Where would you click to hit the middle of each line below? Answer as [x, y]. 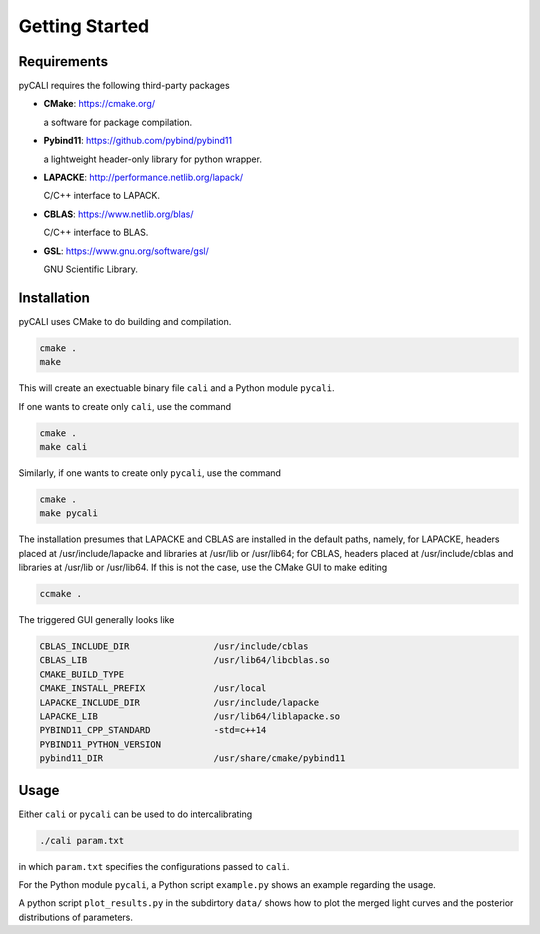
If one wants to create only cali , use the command [125, 406]
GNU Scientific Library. [91, 269]
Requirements [63, 61]
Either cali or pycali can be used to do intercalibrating [135, 814]
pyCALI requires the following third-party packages [124, 86]
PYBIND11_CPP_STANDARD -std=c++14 [153, 730]
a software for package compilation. [118, 122]
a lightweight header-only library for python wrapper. [152, 159]
